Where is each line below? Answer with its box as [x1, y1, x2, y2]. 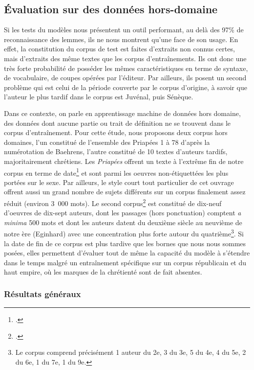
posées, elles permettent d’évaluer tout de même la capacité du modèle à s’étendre [4, 248, 250, 258]
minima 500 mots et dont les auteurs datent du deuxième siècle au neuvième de [4, 217, 242, 227]
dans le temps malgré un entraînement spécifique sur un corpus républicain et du [4, 257, 247, 267]
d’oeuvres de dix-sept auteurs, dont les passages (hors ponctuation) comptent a [4, 208, 241, 218]
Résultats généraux [4, 287, 81, 300]
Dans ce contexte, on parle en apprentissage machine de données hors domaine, [4, 108, 241, 118]
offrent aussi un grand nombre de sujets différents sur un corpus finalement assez [4, 186, 246, 197]
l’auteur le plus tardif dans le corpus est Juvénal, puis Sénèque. [4, 92, 193, 102]
